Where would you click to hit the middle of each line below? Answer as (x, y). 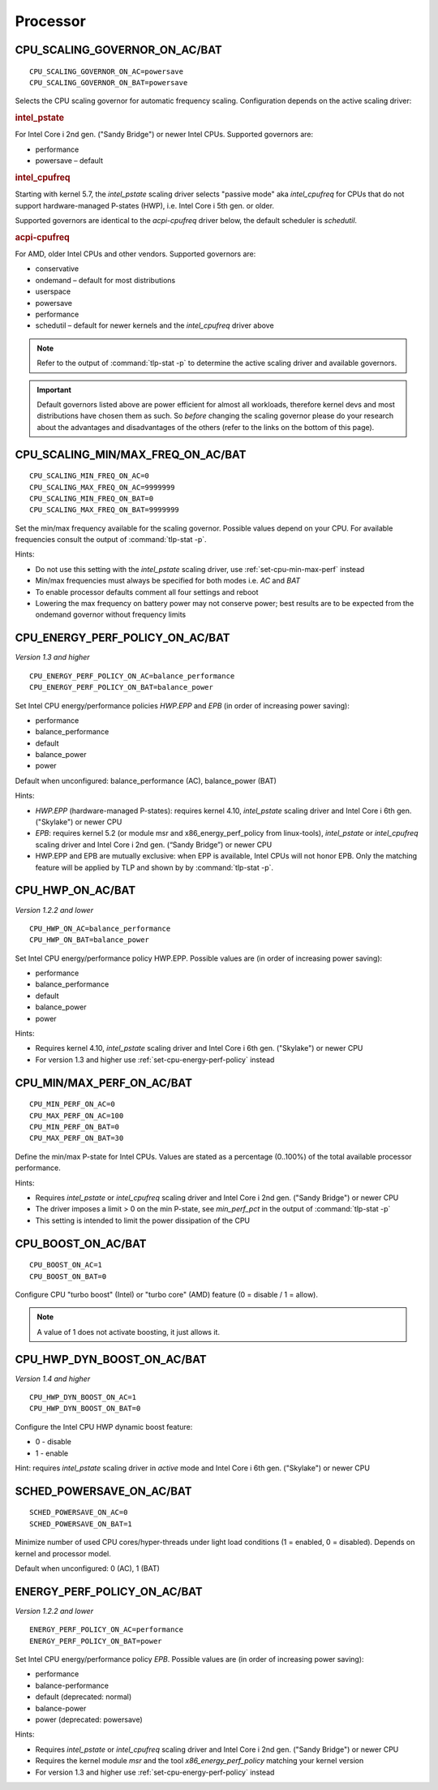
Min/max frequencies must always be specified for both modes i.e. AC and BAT (168, 581)
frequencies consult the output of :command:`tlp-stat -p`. (111, 540)
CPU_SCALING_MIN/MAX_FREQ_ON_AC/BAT (131, 454)
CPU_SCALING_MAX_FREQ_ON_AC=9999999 (102, 487)
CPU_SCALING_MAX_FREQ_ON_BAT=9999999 (105, 510)
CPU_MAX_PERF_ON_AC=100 (77, 1115)
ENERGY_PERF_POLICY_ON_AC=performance (107, 1630)
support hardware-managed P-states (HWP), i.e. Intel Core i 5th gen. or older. (145, 205)
